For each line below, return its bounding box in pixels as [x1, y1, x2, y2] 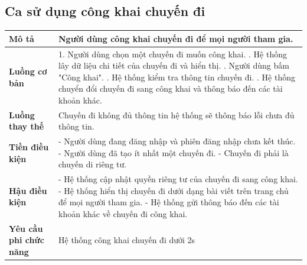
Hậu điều [9, 184, 47, 196]
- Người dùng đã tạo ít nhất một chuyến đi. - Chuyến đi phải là [58, 146, 289, 159]
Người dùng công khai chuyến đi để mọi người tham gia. [58, 32, 293, 44]
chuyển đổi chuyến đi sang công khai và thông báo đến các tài [58, 82, 283, 95]
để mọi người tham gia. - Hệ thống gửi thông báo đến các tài [58, 196, 279, 208]
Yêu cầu [9, 222, 43, 234]
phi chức [9, 234, 44, 246]
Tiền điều [9, 141, 49, 153]
